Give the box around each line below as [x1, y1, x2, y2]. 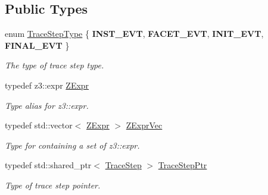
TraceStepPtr [158, 159, 207, 171]
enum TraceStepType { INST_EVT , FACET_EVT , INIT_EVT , [5, 27, 264, 40]
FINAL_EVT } [5, 39, 70, 51]
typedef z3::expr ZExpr [5, 78, 89, 91]
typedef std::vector [5, 119, 73, 131]
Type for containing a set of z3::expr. [5, 139, 140, 151]
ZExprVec [126, 119, 163, 131]
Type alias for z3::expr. [5, 99, 89, 111]
